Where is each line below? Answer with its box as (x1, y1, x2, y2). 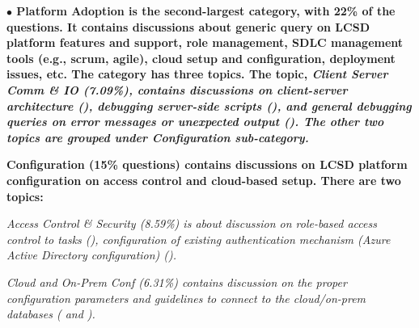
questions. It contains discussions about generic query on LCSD (6, 18, 370, 35)
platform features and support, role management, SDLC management (6, 34, 404, 51)
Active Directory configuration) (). (6, 246, 177, 263)
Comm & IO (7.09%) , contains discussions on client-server (6, 81, 348, 98)
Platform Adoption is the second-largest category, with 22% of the (16, 2, 396, 19)
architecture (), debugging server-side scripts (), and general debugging (6, 97, 412, 114)
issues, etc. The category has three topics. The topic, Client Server (6, 65, 388, 82)
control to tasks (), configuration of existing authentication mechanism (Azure (6, 230, 391, 247)
